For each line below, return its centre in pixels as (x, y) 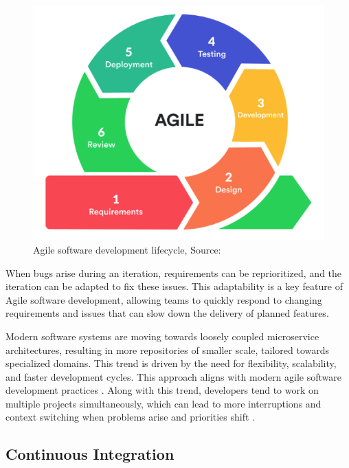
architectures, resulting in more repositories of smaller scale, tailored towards (168, 349)
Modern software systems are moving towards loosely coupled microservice (162, 336)
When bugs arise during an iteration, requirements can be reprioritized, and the (174, 272)
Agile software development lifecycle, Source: (127, 249)
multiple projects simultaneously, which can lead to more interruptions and (164, 403)
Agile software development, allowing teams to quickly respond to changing (164, 299)
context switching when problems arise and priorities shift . (131, 417)
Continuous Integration (90, 454)
